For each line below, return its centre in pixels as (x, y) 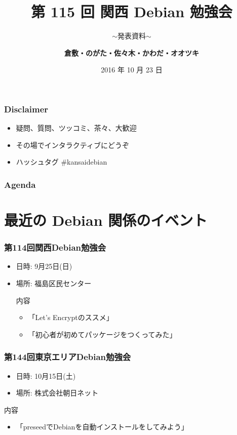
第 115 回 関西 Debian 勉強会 (132, 11)
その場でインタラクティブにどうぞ (72, 145)
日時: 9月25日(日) (44, 266)
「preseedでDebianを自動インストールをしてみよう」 (102, 427)
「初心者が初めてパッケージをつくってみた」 (102, 334)
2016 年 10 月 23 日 (132, 70)
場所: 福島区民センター (54, 283)
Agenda (20, 184)
